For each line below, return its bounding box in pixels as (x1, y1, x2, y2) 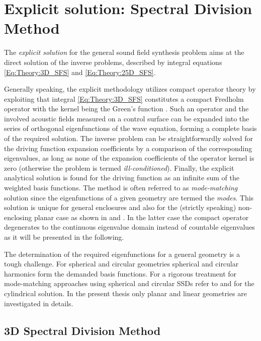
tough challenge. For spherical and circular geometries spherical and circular (4, 258, 239, 269)
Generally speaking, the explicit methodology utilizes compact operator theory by (4, 84, 256, 94)
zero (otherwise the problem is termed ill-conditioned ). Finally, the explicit (4, 162, 234, 173)
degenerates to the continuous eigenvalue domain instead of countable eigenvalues (4, 222, 255, 232)
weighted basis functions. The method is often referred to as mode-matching (4, 182, 238, 193)
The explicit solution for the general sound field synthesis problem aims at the (4, 47, 244, 57)
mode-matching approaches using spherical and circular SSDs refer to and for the (4, 278, 254, 289)
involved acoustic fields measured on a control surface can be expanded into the (4, 113, 249, 123)
